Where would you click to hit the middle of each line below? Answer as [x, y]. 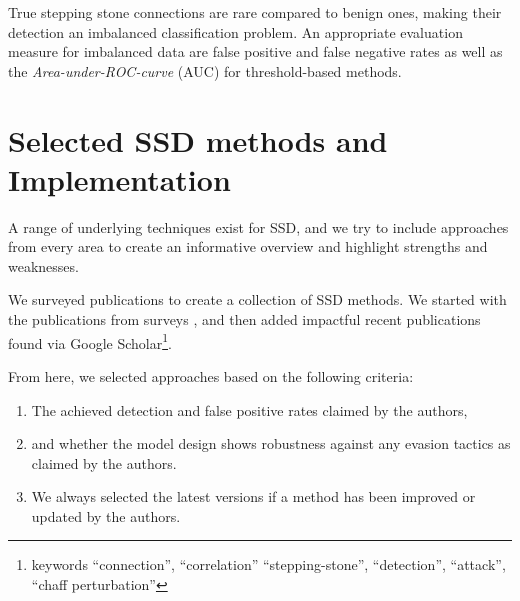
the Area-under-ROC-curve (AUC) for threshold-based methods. [205, 70]
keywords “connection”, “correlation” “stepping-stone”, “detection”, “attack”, [268, 564]
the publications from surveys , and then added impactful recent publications [244, 319]
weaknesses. [43, 265]
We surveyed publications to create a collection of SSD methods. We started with [257, 299]
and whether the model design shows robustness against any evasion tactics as [271, 443]
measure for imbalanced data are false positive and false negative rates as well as [255, 51]
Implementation [119, 178]
